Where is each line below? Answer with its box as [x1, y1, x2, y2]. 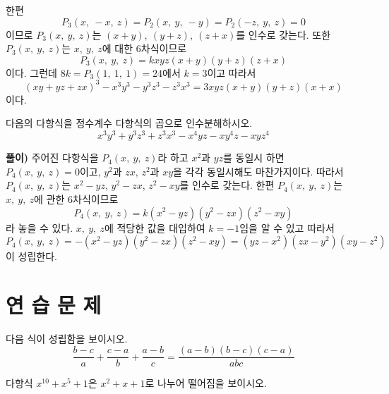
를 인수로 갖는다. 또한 [236, 27, 331, 42]
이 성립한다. [6, 249, 57, 264]
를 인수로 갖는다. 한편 [179, 178, 275, 192]
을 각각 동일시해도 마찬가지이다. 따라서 [173, 164, 344, 178]
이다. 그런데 [6, 65, 57, 80]
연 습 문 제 [6, 290, 102, 319]
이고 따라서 [207, 65, 256, 80]
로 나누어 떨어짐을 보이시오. [145, 376, 267, 390]
